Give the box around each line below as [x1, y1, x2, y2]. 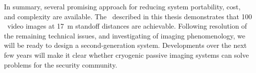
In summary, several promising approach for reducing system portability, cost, [4, 1, 241, 11]
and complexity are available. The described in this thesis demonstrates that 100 [4, 11, 252, 21]
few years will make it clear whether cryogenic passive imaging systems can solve [4, 49, 249, 60]
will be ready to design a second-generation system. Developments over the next [4, 40, 247, 50]
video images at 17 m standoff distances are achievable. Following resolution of [7, 21, 247, 31]
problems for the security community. [4, 59, 117, 70]
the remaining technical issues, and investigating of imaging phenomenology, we [4, 30, 246, 40]
